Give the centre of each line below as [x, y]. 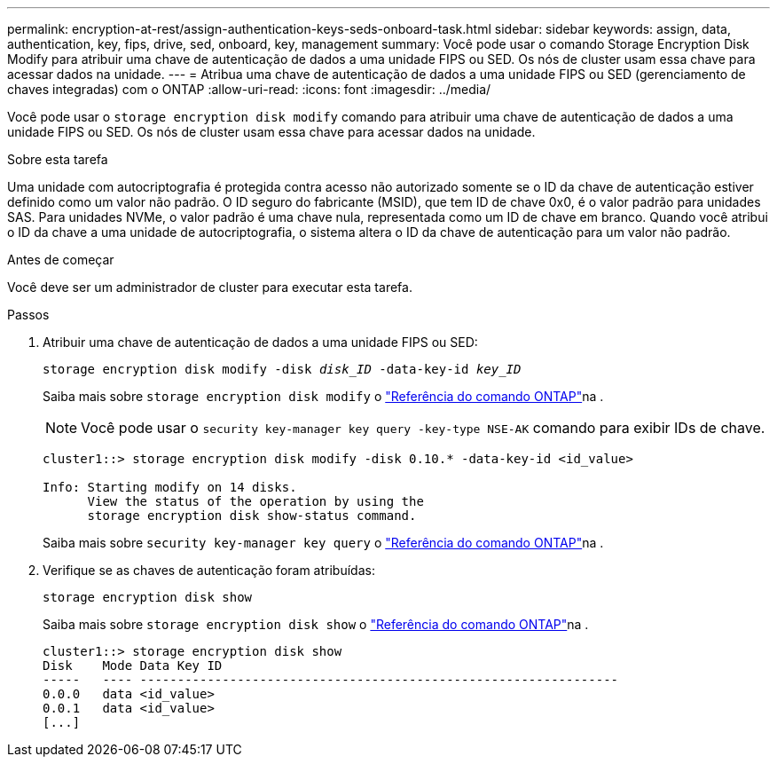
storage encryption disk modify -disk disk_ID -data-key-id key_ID [282, 369]
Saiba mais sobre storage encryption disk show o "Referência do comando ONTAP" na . [316, 624]
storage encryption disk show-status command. [252, 516]
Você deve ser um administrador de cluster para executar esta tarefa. [210, 287]
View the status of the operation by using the [255, 501]
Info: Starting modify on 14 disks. [170, 487]
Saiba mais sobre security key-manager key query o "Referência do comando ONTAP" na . [323, 543]
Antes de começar [61, 260]
